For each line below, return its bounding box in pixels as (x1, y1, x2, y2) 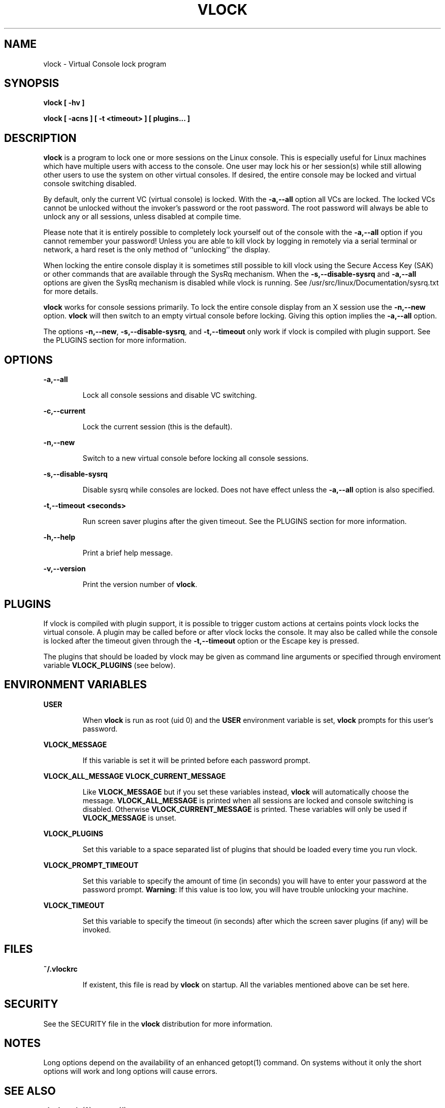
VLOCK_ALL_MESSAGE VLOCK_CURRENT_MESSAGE (43, 771, 226, 780)
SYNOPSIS (4, 77, 59, 90)
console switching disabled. (43, 179, 137, 188)
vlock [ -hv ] (43, 98, 85, 107)
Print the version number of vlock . (82, 580, 198, 589)
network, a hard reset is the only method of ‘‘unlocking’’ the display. (43, 245, 270, 254)
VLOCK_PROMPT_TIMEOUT (43, 860, 139, 869)
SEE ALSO (4, 1084, 56, 1097)
